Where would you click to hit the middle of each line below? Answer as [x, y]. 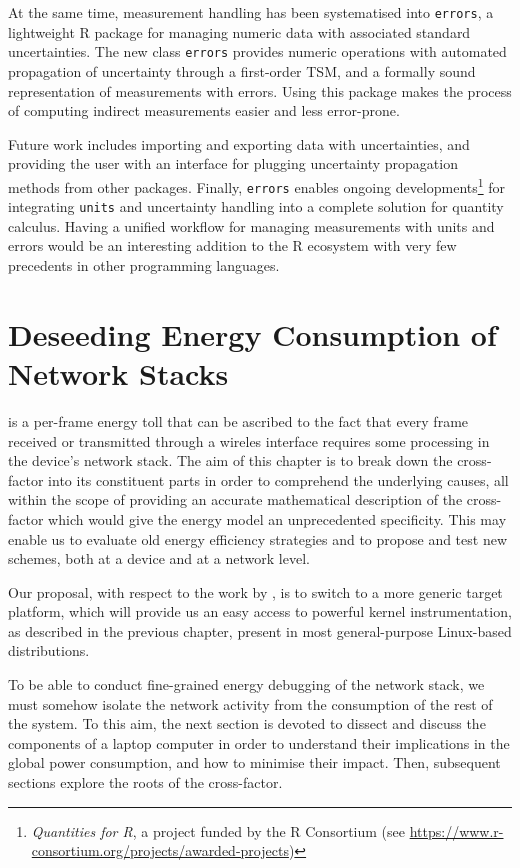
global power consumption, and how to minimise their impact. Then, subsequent [254, 762]
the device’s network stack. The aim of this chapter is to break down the [230, 460]
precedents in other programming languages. [144, 265]
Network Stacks [118, 373]
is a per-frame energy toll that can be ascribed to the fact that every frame [238, 420]
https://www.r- [456, 830]
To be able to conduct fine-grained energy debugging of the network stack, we [246, 684]
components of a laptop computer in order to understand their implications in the [259, 742]
